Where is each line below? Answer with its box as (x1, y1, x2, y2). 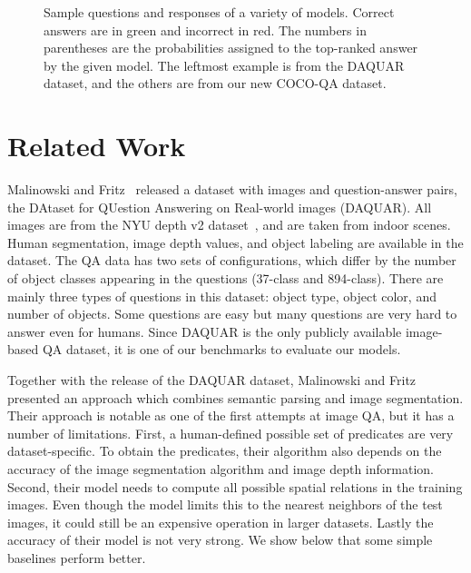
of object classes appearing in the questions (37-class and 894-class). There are (7, 269, 444, 288)
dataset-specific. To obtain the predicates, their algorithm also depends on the (7, 441, 442, 460)
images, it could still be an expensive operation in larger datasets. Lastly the (7, 512, 434, 531)
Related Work (7, 127, 186, 164)
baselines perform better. (7, 548, 146, 567)
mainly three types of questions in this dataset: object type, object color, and (7, 286, 437, 305)
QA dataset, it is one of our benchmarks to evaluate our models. (42, 340, 401, 359)
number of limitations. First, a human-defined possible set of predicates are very (7, 423, 454, 442)
